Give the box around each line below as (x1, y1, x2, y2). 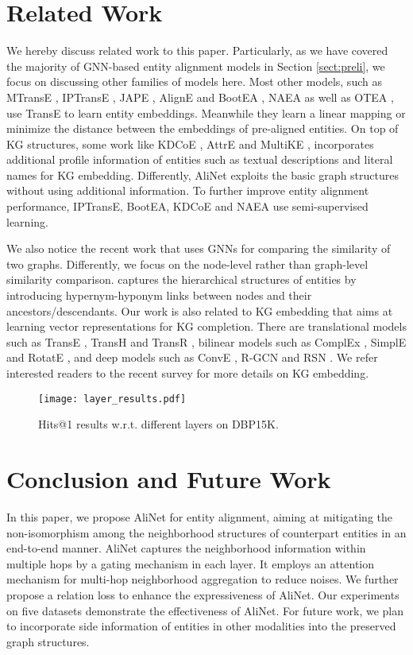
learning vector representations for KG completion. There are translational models (6, 318, 407, 335)
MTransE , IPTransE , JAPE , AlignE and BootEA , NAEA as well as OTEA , (6, 88, 394, 105)
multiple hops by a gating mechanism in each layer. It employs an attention (6, 555, 375, 572)
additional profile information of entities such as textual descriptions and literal (6, 151, 393, 168)
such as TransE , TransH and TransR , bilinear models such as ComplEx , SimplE (6, 333, 407, 350)
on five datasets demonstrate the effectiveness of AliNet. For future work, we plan (6, 602, 404, 618)
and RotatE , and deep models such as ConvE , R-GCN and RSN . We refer (6, 349, 378, 366)
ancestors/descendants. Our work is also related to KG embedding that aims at (6, 302, 393, 319)
